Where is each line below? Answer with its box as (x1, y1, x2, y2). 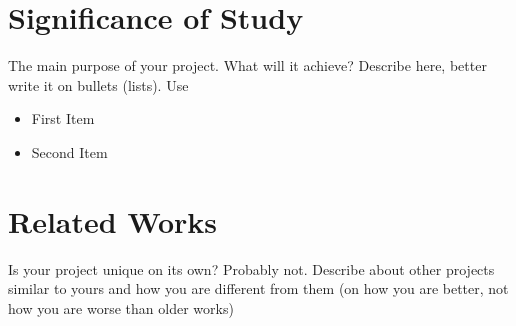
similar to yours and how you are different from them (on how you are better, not (8, 278, 509, 299)
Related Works (8, 200, 218, 241)
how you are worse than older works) (8, 297, 234, 318)
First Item (31, 108, 95, 129)
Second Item (31, 141, 108, 162)
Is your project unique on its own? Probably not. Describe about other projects (8, 258, 495, 279)
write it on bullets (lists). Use (8, 74, 189, 95)
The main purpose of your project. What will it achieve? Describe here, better (8, 55, 487, 76)
